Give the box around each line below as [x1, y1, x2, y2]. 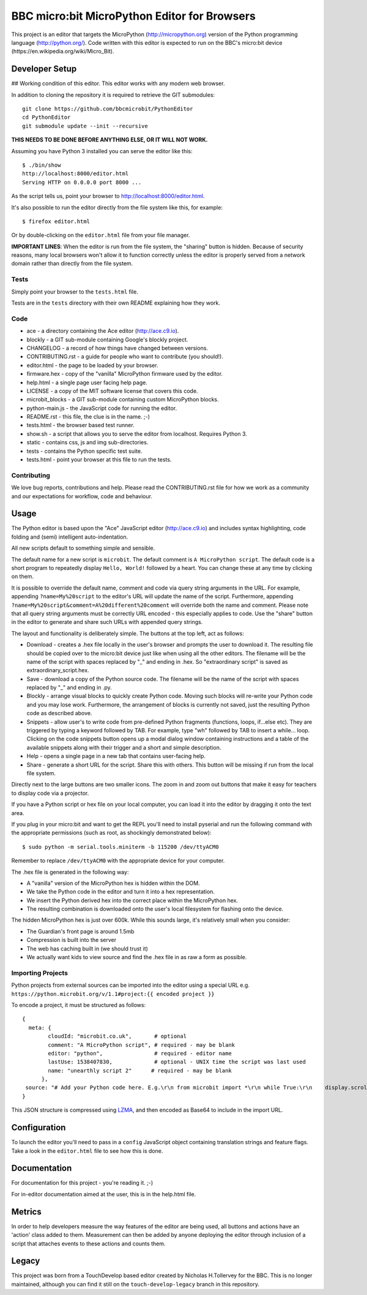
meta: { [28, 1024, 51, 1031]
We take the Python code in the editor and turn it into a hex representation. [26, 888, 215, 895]
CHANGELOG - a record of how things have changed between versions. [26, 344, 208, 352]
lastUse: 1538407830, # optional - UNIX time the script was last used [48, 1058, 306, 1066]
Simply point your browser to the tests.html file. [11, 288, 139, 295]
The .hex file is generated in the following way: [11, 868, 129, 876]
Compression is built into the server [26, 936, 116, 944]
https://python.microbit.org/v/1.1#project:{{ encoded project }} [11, 990, 215, 997]
